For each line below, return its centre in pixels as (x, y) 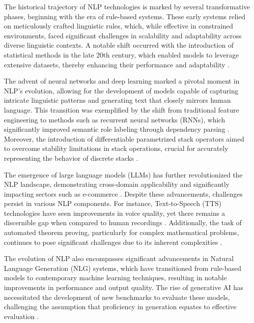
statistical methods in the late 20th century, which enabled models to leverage (121, 54)
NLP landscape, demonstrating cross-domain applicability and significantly (117, 184)
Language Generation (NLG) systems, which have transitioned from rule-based (123, 268)
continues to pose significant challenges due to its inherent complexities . (113, 242)
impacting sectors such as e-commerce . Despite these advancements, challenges (123, 193)
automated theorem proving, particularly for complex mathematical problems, (122, 232)
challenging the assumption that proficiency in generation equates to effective (120, 307)
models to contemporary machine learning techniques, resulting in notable (115, 278)
